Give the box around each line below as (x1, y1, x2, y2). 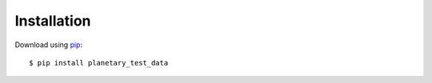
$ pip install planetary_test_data (29, 58, 169, 67)
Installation (14, 12, 91, 30)
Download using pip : (14, 40, 83, 49)
